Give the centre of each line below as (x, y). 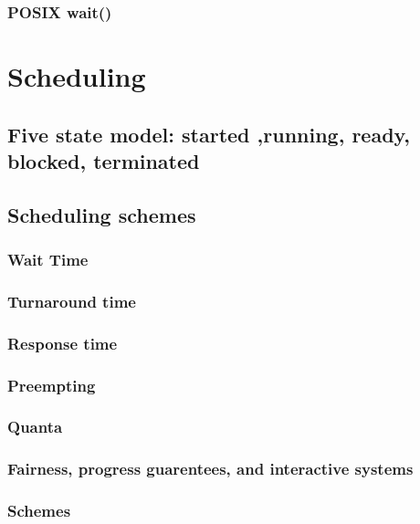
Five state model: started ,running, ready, (209, 134)
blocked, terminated (104, 161)
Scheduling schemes (102, 214)
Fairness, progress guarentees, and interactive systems (210, 469)
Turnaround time (72, 301)
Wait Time (48, 260)
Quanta (35, 427)
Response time (63, 343)
